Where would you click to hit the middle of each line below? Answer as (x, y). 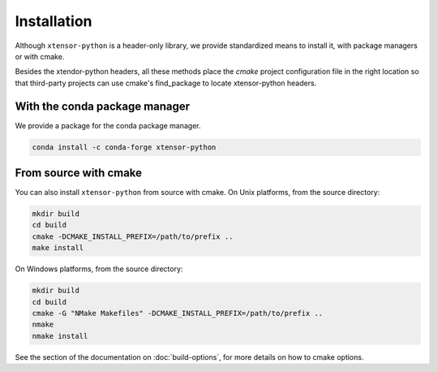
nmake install (60, 336)
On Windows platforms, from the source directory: (99, 269)
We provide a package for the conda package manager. (108, 125)
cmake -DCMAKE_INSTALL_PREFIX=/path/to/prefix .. (133, 236)
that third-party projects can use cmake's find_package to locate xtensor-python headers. (166, 83)
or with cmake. (40, 56)
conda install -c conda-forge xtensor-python (124, 147)
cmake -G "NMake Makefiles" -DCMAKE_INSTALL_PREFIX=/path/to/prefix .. (178, 314)
